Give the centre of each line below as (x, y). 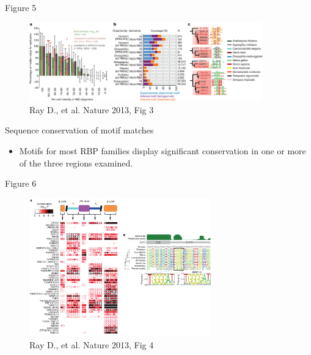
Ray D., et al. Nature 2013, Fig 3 (92, 109)
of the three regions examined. (76, 163)
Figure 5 (21, 7)
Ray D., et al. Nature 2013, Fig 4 (92, 344)
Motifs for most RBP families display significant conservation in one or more (163, 150)
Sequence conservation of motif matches (79, 130)
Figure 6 (21, 183)
